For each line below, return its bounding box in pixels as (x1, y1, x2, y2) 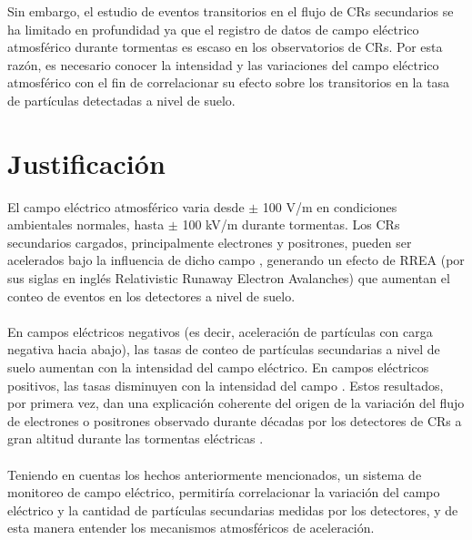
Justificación (7, 144, 166, 181)
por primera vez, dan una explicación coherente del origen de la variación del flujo (7, 393, 465, 413)
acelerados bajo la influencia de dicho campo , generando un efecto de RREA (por (7, 250, 465, 270)
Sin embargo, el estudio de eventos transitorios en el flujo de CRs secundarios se (7, 2, 454, 20)
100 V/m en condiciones (262, 197, 397, 216)
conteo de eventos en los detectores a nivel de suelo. (7, 286, 296, 305)
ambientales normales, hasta (7, 215, 165, 234)
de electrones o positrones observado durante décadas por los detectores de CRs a (7, 411, 462, 430)
